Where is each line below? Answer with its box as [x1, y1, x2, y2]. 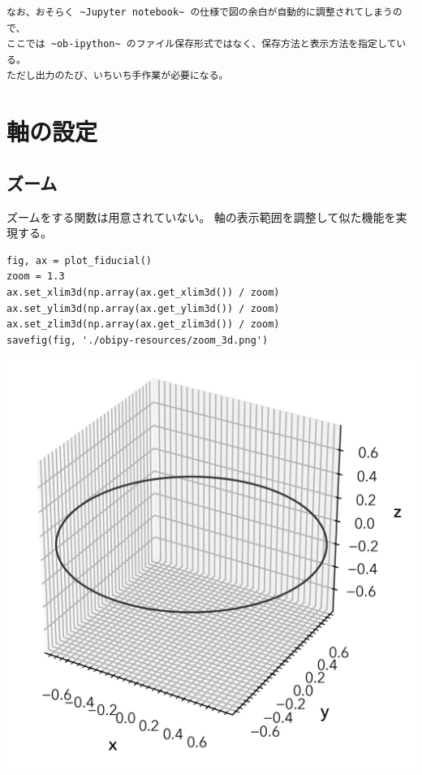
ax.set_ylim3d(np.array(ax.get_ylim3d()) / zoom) [6, 302, 280, 314]
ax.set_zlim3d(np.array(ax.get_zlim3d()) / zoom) [6, 318, 280, 331]
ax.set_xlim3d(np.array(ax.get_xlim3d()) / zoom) [6, 286, 280, 298]
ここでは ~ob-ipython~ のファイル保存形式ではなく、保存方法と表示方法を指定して [6, 38, 397, 50]
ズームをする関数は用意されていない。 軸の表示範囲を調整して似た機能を [6, 208, 396, 225]
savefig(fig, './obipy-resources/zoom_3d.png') [6, 334, 269, 346]
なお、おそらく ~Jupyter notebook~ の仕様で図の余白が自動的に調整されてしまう [6, 6, 393, 18]
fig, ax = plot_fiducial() [6, 254, 152, 266]
